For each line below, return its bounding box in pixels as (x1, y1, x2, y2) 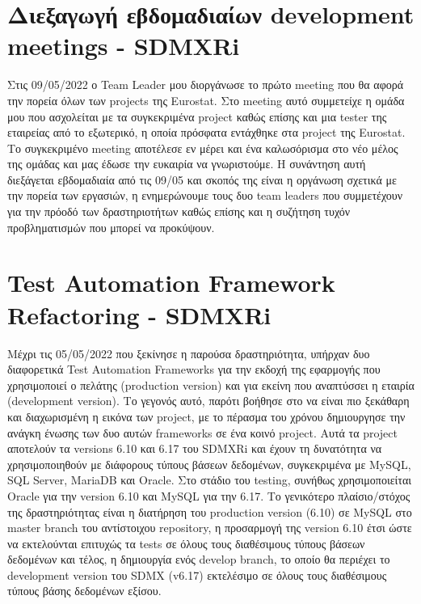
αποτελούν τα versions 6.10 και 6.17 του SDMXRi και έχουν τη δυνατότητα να (7, 440, 382, 457)
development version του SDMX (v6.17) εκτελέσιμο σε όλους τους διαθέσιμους (7, 566, 387, 583)
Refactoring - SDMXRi (7, 298, 272, 331)
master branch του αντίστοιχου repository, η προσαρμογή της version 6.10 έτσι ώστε (7, 519, 412, 536)
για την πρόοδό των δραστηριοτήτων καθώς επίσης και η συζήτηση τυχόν (7, 203, 351, 220)
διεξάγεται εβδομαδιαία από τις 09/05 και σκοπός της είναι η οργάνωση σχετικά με (7, 171, 397, 188)
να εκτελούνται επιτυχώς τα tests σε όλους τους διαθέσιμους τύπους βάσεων (7, 534, 365, 551)
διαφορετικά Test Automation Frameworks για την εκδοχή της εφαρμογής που (7, 361, 381, 378)
